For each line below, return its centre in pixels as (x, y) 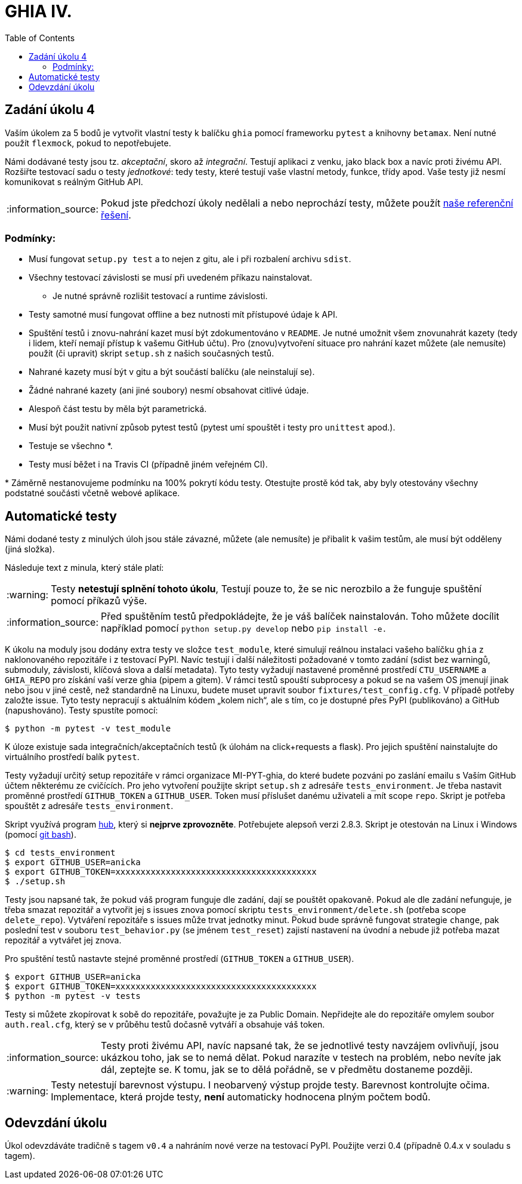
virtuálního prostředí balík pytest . (72, 757)
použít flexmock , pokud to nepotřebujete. (88, 143)
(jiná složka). (30, 549)
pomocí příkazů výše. (99, 601)
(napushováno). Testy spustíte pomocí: (81, 711)
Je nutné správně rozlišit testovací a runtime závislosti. (160, 296)
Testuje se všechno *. (71, 446)
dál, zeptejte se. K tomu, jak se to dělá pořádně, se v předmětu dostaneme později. (287, 1070)
